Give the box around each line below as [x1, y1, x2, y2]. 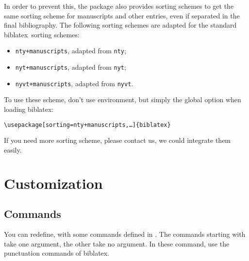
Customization [4, 173, 103, 193]
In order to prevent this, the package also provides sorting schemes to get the [4, 1, 234, 11]
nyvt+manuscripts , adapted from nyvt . [15, 78, 133, 88]
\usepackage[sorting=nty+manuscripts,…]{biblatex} [4, 121, 171, 128]
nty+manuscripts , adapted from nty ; [15, 46, 126, 56]
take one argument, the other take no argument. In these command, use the [4, 238, 230, 248]
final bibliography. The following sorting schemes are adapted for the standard [4, 20, 237, 30]
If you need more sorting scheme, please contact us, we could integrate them [4, 135, 231, 145]
